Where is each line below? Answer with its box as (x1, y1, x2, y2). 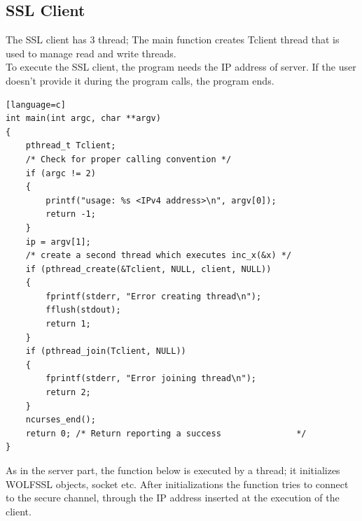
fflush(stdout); (46, 305, 121, 315)
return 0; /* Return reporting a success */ (25, 428, 307, 438)
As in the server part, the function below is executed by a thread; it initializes (6, 463, 340, 478)
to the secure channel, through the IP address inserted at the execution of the (6, 490, 340, 505)
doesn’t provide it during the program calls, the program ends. (6, 73, 274, 87)
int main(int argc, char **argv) (6, 113, 161, 124)
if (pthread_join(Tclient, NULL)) (25, 346, 186, 357)
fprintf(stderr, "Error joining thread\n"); (46, 373, 256, 384)
